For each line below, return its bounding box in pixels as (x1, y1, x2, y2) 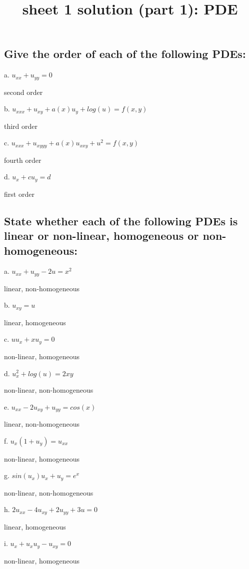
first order (4, 188, 34, 199)
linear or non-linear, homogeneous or (4, 228, 199, 243)
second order (4, 86, 43, 97)
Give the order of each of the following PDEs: (4, 46, 246, 61)
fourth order (4, 154, 41, 165)
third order (4, 120, 38, 131)
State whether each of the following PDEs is (4, 213, 238, 228)
